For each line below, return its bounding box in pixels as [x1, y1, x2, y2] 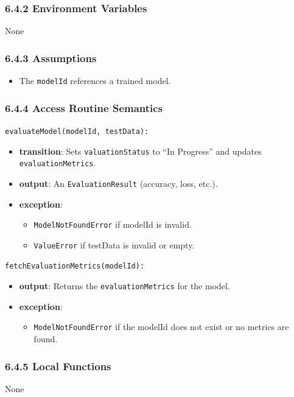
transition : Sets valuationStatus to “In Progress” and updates [19, 144, 262, 157]
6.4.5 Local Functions [5, 358, 111, 373]
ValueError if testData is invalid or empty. [33, 238, 195, 251]
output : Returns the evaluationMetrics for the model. [19, 279, 230, 292]
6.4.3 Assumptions [5, 50, 97, 65]
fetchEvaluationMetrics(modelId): [5, 262, 145, 271]
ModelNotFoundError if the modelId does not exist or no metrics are [33, 320, 289, 333]
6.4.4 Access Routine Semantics [5, 100, 163, 115]
